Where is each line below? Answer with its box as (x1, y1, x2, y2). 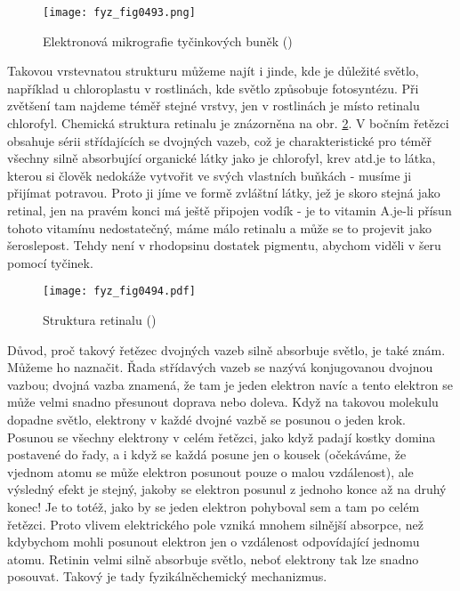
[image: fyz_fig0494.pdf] (43, 285, 196, 298)
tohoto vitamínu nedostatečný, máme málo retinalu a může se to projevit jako (7, 218, 432, 237)
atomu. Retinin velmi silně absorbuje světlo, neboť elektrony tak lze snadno (7, 549, 419, 568)
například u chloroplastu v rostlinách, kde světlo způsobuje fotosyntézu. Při (7, 78, 419, 97)
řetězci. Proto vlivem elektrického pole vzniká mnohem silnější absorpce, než (7, 514, 424, 533)
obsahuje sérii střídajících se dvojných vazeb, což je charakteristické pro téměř (7, 131, 432, 150)
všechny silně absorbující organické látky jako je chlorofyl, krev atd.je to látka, (7, 149, 436, 167)
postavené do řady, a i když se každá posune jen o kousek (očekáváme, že (7, 445, 407, 464)
